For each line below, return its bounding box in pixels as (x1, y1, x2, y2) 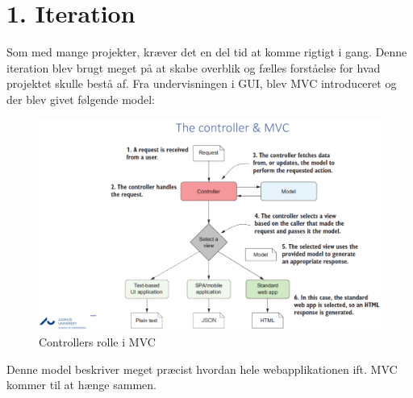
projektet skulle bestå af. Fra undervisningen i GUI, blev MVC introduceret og (6, 75, 397, 92)
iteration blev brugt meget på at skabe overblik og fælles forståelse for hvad (6, 59, 381, 76)
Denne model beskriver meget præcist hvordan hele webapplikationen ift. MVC (6, 360, 398, 377)
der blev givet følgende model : (6, 90, 156, 107)
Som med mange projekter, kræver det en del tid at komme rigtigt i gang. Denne (6, 44, 407, 60)
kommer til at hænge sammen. (6, 376, 156, 393)
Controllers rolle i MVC (39, 334, 156, 350)
